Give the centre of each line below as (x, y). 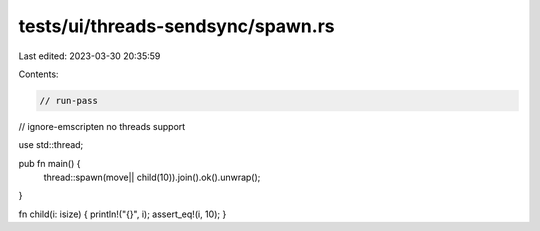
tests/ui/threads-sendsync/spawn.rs (176, 26)
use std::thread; (51, 145)
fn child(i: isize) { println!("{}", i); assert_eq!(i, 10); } (122, 214)
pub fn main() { (49, 163)
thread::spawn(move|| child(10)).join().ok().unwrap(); (152, 177)
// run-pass (69, 100)
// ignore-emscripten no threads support (102, 126)
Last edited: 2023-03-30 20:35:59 (89, 56)
